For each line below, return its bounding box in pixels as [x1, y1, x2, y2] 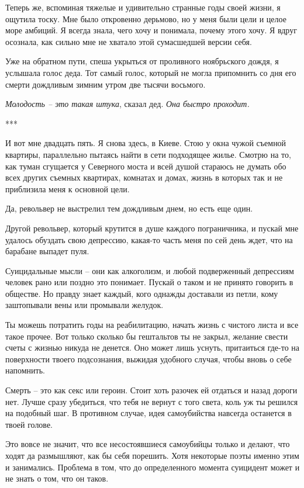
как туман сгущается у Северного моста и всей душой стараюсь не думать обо [5, 160, 286, 172]
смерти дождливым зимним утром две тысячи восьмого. [5, 78, 206, 90]
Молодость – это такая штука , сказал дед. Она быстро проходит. [5, 98, 250, 110]
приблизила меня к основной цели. [5, 182, 130, 195]
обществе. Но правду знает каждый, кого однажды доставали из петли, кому [5, 287, 278, 299]
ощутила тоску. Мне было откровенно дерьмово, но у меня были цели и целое [5, 12, 286, 25]
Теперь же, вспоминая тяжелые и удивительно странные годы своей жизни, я [5, 1, 281, 13]
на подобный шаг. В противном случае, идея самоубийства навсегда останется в [5, 407, 292, 419]
